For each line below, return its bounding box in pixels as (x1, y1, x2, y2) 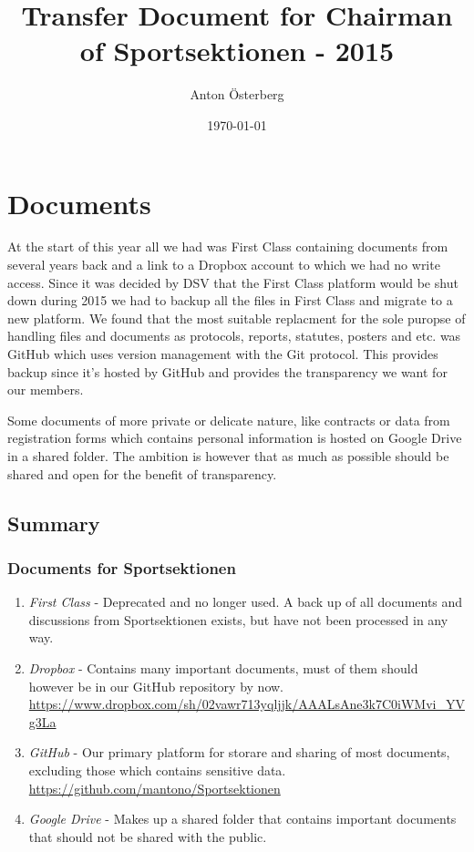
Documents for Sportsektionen (7, 556, 236, 579)
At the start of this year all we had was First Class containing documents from (7, 237, 448, 256)
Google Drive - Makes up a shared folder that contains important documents (28, 809, 457, 828)
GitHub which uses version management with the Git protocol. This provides (7, 344, 438, 363)
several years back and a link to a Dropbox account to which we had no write (7, 255, 440, 274)
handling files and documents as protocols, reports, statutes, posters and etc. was (7, 326, 461, 345)
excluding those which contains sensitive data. (28, 760, 286, 779)
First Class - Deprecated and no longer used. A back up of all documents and (28, 592, 463, 611)
